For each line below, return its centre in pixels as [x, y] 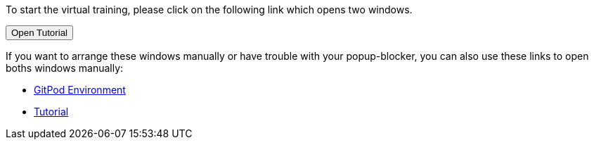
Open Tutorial [40, 33]
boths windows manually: [65, 68]
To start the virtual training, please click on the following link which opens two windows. [209, 10]
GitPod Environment [80, 90]
